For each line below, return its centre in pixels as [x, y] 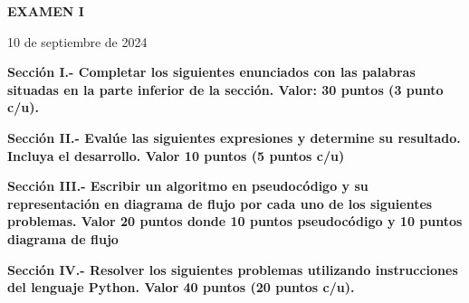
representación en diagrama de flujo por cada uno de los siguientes [220, 203]
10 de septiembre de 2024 [77, 41]
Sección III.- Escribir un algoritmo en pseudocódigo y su [188, 186]
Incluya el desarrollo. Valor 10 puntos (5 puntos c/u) [176, 155]
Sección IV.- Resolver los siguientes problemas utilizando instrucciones [233, 269]
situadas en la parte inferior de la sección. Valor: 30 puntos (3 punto [225, 89]
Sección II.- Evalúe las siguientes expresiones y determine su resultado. [234, 137]
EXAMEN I [46, 11]
